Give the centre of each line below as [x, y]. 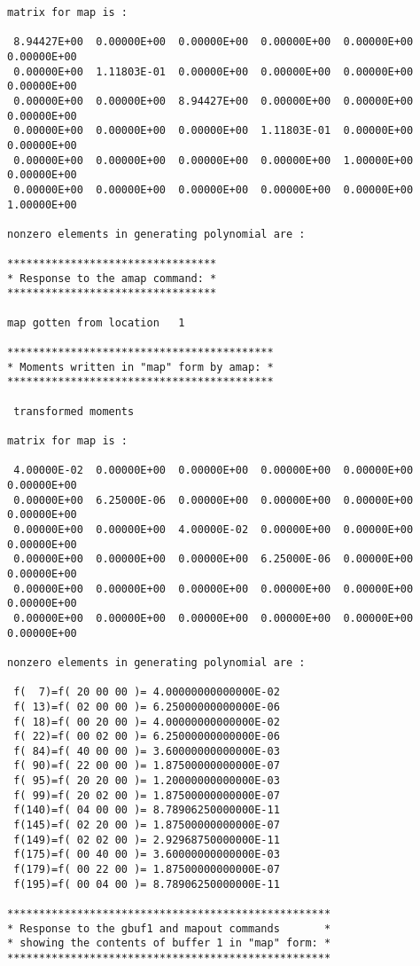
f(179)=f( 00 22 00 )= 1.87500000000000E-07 [147, 870]
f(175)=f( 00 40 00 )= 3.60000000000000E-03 [147, 855]
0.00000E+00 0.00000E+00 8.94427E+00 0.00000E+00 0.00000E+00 [214, 101]
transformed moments [74, 411]
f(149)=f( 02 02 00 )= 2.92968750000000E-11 [147, 840]
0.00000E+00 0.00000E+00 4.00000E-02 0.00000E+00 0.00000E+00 [214, 529]
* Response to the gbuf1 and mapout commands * [169, 928]
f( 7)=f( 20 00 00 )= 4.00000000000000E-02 [147, 692]
